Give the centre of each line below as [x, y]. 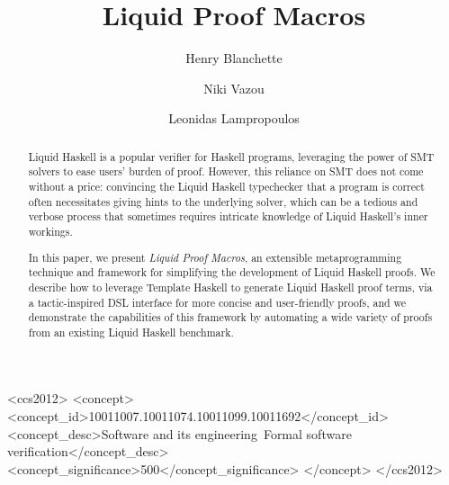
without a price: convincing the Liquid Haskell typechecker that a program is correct [226, 187]
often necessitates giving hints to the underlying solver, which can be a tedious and [223, 201]
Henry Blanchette [234, 58]
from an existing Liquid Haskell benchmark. [131, 332]
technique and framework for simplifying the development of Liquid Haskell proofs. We [232, 272]
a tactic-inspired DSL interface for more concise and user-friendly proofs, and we [217, 302]
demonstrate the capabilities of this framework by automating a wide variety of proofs [230, 317]
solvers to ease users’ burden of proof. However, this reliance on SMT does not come [226, 171]
